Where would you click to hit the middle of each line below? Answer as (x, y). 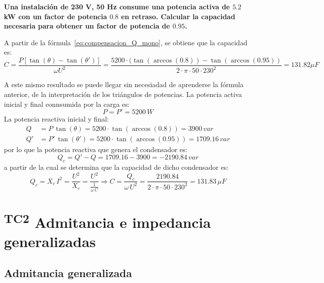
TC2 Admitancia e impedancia (108, 221)
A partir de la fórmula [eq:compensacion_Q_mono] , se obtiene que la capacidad (126, 42)
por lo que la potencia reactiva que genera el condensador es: (96, 149)
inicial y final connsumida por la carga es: (67, 104)
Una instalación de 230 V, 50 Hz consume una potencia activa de (117, 6)
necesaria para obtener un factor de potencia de (87, 26)
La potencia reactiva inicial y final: (56, 119)
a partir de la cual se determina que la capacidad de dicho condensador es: (116, 167)
